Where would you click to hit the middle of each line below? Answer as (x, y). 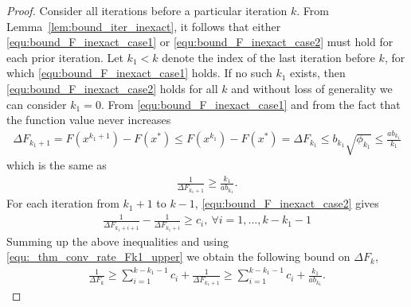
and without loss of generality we (312, 88)
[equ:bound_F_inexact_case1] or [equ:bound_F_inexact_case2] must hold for (200, 42)
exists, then (318, 73)
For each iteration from (63, 203)
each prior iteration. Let (65, 57)
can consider (37, 104)
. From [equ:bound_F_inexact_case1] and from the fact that (251, 104)
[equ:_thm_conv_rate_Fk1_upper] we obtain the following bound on (178, 256)
